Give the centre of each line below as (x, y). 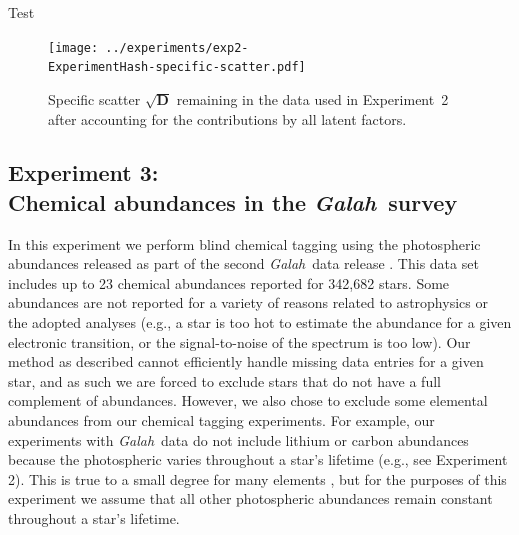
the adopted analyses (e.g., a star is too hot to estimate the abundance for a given (260, 322)
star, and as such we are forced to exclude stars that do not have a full (224, 380)
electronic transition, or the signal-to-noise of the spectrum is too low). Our (239, 341)
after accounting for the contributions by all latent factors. (227, 118)
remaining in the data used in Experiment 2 (312, 98)
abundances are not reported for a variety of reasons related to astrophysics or (248, 302)
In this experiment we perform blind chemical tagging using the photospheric (244, 243)
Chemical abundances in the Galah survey (233, 201)
